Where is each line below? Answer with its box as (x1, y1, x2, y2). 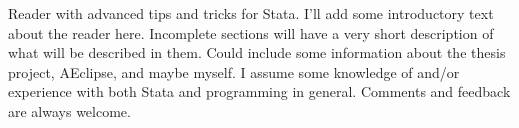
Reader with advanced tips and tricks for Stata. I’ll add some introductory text (8, 3, 494, 23)
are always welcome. (8, 100, 131, 121)
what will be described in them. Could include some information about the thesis (8, 42, 506, 63)
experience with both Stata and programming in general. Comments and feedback (8, 81, 511, 102)
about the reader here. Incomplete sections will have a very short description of (8, 22, 494, 43)
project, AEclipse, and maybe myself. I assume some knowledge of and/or (8, 61, 460, 82)
